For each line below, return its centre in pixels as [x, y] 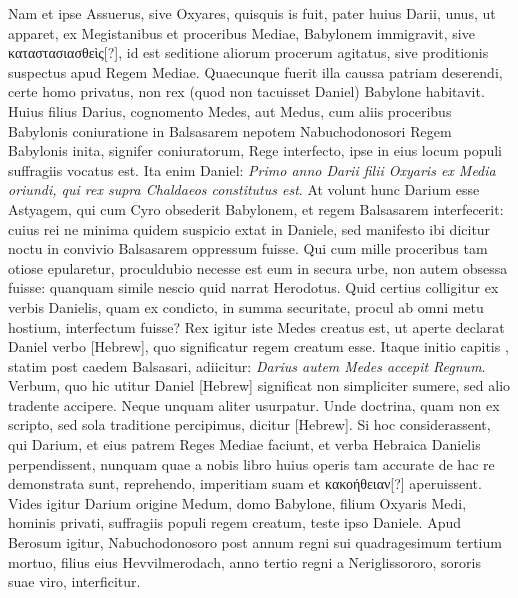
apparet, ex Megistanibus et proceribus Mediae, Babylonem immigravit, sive [241, 32]
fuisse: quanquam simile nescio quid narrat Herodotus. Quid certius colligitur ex [253, 287]
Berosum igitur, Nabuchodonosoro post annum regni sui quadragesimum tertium [255, 542]
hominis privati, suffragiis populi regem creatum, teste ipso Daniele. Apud [235, 522]
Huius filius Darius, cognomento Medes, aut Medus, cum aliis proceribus [230, 110]
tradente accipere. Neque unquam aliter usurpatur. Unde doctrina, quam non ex [254, 404]
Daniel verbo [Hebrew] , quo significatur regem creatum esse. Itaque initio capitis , [258, 346]
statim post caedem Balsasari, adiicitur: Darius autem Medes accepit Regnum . [247, 365]
